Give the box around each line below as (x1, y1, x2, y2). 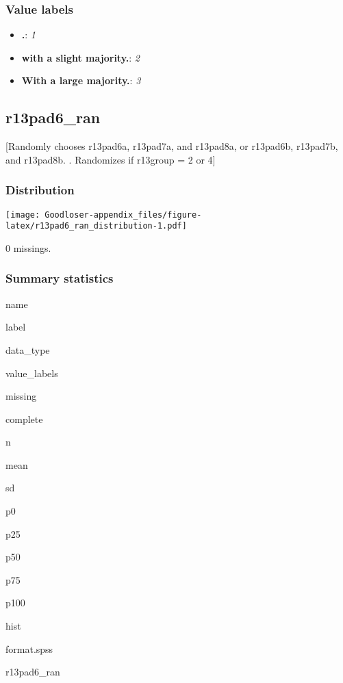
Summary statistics (5, 270, 114, 287)
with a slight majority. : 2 (21, 50, 140, 64)
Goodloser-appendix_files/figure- (45, 209, 202, 220)
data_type (5, 342, 50, 357)
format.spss (5, 641, 53, 656)
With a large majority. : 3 (21, 73, 141, 88)
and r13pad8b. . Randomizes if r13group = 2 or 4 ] (5, 152, 216, 166)
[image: (5, 209, 40, 220)
